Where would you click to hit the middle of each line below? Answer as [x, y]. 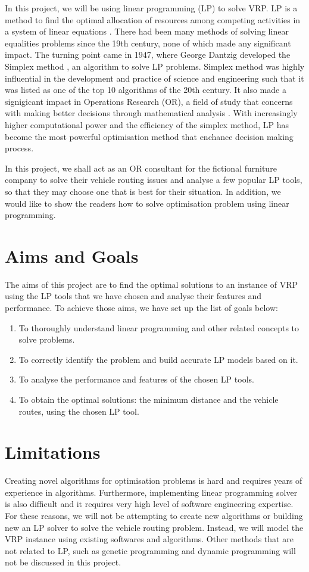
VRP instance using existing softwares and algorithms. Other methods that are [149, 539]
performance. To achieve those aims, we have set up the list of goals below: [141, 307]
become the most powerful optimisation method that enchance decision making [149, 136]
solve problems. [47, 339]
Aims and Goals [72, 255]
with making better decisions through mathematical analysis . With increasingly [151, 113]
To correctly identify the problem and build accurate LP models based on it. [158, 359]
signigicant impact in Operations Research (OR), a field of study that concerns [149, 101]
